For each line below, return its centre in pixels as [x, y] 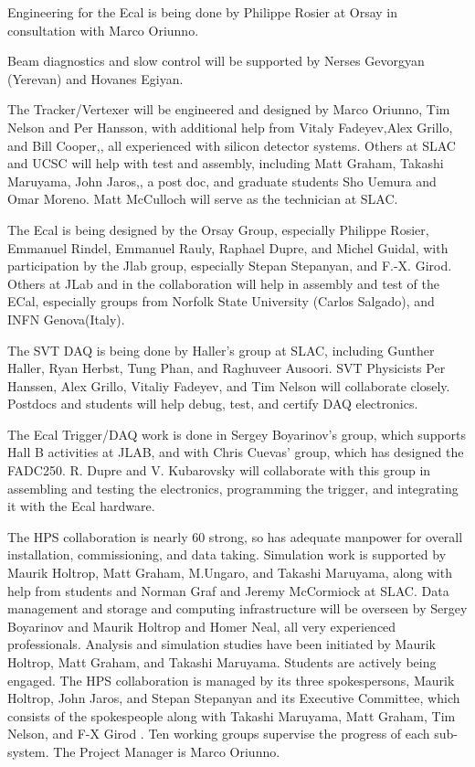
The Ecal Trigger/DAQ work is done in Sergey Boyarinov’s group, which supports [237, 434]
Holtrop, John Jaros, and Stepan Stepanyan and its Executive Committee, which [234, 698]
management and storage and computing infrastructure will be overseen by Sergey [237, 608]
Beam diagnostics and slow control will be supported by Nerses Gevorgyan [216, 61]
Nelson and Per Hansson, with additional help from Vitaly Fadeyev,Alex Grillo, [230, 127]
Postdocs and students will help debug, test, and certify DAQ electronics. [213, 404]
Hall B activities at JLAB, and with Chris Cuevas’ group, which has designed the [236, 452]
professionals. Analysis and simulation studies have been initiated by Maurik [222, 644]
